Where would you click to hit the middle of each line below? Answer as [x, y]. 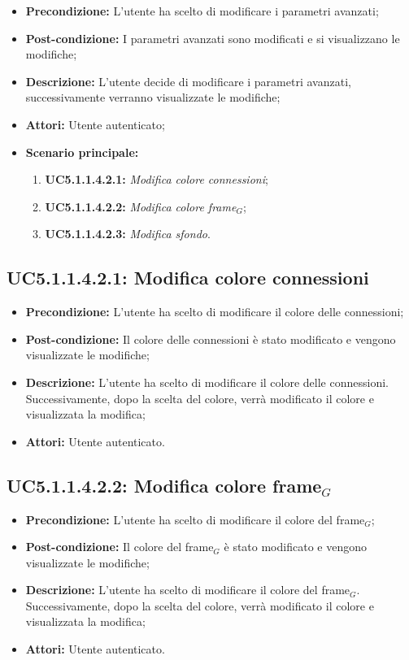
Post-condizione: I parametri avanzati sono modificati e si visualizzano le [213, 38]
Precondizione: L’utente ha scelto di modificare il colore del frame [195, 519]
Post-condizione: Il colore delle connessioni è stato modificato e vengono [211, 339]
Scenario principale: [82, 152]
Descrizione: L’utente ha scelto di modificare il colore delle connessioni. [207, 382]
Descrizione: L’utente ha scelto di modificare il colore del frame [188, 590]
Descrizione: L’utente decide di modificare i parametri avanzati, [188, 81]
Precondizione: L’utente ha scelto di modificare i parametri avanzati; [202, 11]
